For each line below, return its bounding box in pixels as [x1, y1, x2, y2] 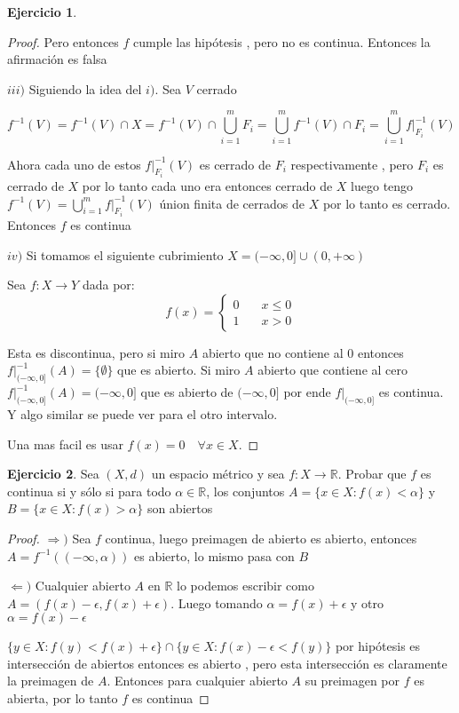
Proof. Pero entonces [7, 32, 119, 51]
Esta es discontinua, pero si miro [7, 343, 186, 361]
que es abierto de [140, 383, 233, 401]
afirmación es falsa [7, 50, 107, 68]
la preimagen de [7, 671, 94, 690]
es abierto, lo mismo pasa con [134, 546, 295, 565]
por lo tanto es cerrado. [322, 194, 451, 212]
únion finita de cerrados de [159, 194, 305, 212]
